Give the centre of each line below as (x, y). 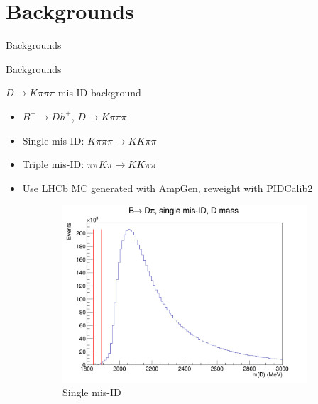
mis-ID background (99, 92)
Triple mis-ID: (53, 164)
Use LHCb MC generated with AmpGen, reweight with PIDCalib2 (168, 187)
